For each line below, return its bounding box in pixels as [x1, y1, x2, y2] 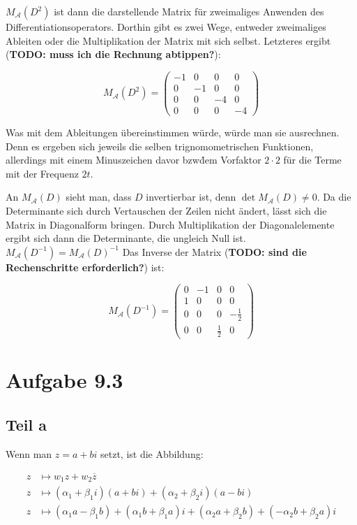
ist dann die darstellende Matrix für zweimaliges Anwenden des [54, 4, 324, 18]
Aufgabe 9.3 [6, 366, 123, 394]
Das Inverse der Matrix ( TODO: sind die [122, 244, 307, 259]
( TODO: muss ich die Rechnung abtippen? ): [6, 47, 221, 62]
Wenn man [6, 446, 52, 461]
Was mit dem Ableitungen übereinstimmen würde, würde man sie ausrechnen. [6, 124, 340, 139]
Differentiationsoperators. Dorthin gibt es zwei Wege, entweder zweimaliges [6, 20, 326, 34]
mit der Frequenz [6, 166, 79, 180]
